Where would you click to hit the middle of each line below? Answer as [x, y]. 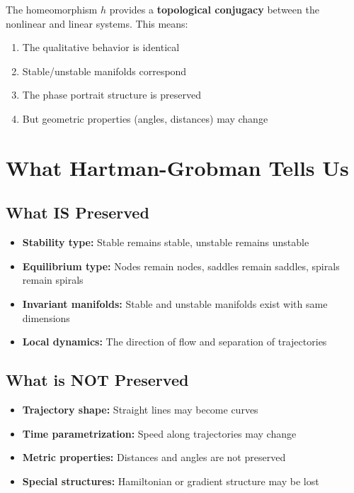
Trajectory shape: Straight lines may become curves [140, 409]
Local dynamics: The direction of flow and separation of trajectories [175, 342]
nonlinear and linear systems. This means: [97, 23]
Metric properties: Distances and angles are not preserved [154, 457]
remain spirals [53, 280]
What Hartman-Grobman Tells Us [177, 167]
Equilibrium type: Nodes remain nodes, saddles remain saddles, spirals [181, 266]
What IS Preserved [78, 212]
